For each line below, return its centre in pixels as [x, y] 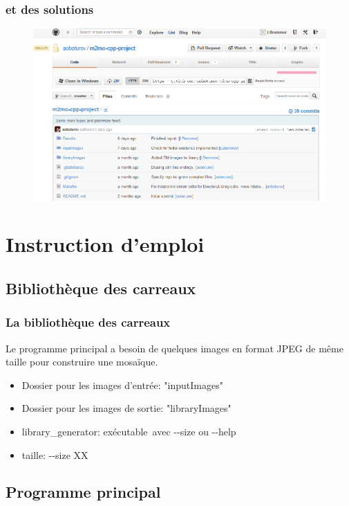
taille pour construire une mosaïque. [82, 362]
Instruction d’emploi [105, 244]
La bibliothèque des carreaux [88, 322]
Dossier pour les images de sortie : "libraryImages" [126, 408]
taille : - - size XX [55, 454]
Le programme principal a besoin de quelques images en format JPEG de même [174, 348]
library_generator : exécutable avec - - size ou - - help [129, 431]
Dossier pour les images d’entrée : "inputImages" [122, 385]
